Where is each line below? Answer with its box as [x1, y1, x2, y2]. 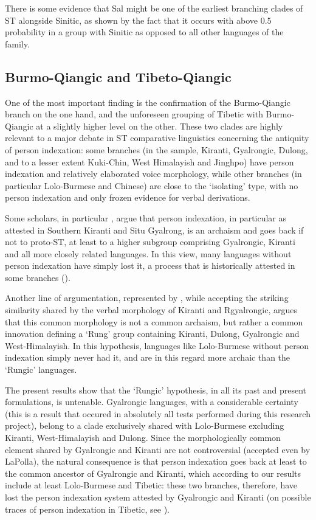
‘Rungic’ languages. [5, 363, 77, 376]
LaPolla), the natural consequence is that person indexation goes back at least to [5, 455, 307, 468]
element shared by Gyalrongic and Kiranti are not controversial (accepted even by [5, 443, 311, 456]
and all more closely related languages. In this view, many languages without [5, 247, 292, 260]
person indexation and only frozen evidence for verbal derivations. [5, 191, 250, 204]
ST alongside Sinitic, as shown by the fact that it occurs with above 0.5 [5, 13, 272, 26]
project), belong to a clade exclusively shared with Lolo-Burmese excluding [5, 419, 284, 432]
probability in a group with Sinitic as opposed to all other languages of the [5, 26, 284, 38]
